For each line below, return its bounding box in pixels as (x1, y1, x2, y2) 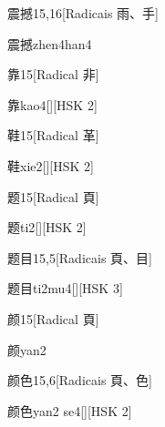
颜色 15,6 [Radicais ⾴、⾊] (7, 371, 152, 390)
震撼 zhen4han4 (7, 34, 92, 53)
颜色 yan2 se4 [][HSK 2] (7, 401, 132, 420)
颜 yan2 (7, 340, 46, 359)
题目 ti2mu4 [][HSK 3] (7, 279, 123, 298)
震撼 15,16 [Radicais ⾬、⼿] (7, 4, 159, 22)
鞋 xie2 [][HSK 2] (7, 156, 94, 175)
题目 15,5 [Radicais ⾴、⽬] (7, 248, 152, 267)
